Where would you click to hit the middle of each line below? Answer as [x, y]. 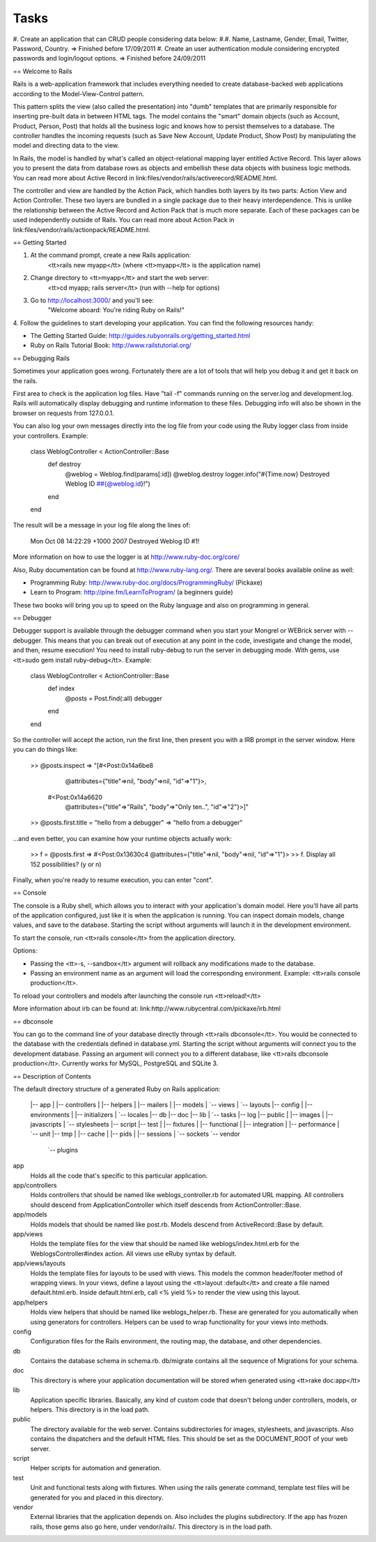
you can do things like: [45, 750]
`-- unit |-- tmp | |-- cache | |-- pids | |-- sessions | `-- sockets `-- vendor [135, 1134]
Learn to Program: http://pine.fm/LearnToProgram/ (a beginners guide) [132, 592]
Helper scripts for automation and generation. [96, 1468]
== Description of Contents [52, 1076]
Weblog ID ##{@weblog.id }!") [108, 484]
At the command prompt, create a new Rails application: [111, 255]
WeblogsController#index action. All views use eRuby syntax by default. [133, 1254]
